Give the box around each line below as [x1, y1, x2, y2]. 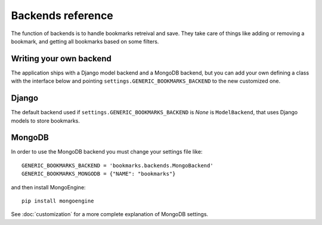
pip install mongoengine [21, 198, 94, 204]
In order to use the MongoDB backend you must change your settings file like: [11, 148, 203, 155]
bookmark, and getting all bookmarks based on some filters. [11, 37, 159, 45]
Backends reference [11, 9, 113, 22]
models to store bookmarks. [11, 117, 80, 124]
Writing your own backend [11, 54, 112, 64]
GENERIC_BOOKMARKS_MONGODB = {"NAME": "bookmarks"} [21, 170, 176, 177]
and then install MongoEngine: [11, 183, 86, 190]
